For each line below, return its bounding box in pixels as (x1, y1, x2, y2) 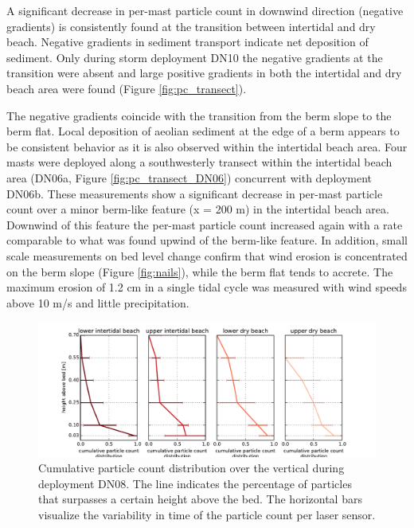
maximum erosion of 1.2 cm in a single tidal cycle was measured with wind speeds (6, 279, 407, 295)
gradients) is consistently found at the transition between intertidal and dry (6, 18, 376, 34)
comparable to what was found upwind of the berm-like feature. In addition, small (6, 232, 408, 248)
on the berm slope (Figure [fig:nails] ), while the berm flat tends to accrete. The (6, 263, 393, 280)
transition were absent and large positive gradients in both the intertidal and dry (6, 65, 402, 81)
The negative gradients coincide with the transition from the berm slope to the (6, 107, 392, 123)
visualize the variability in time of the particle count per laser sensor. (38, 506, 376, 522)
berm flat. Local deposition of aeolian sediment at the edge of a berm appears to (6, 123, 400, 139)
